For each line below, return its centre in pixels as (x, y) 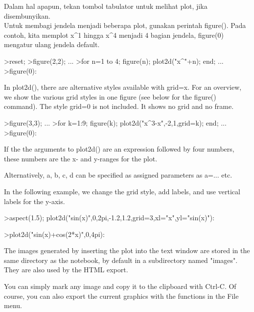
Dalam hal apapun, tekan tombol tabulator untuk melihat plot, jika (106, 6)
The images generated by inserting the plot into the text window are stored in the (127, 250)
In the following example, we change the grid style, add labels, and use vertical (122, 191)
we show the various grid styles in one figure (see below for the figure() (110, 96)
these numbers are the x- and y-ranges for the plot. (81, 158)
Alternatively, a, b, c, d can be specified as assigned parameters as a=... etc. (118, 175)
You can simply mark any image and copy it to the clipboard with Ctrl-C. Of (120, 286)
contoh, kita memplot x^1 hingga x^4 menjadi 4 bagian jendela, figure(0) (114, 35)
